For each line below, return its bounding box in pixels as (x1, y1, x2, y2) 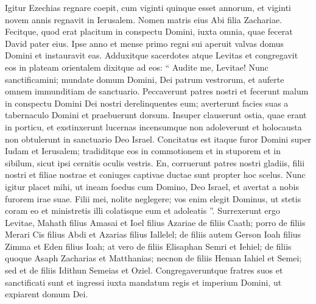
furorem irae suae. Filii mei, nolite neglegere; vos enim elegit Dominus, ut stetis (5, 192, 301, 205)
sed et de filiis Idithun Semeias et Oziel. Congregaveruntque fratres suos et (5, 264, 283, 277)
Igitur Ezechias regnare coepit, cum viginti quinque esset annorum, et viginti (5, 1, 291, 13)
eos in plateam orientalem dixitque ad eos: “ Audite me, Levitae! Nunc (5, 60, 269, 73)
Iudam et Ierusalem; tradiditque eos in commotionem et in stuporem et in (5, 144, 281, 157)
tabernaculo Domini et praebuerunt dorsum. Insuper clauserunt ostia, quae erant (5, 108, 307, 121)
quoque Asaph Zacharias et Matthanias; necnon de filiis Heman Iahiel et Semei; (5, 252, 302, 264)
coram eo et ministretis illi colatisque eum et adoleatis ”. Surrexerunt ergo (5, 204, 281, 217)
